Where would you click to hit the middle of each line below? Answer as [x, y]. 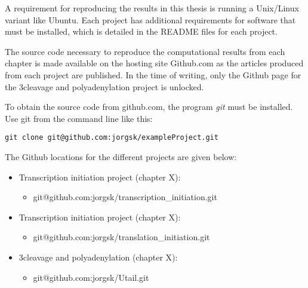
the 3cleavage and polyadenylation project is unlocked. [104, 86]
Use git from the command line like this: [79, 118]
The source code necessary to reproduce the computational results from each [145, 51]
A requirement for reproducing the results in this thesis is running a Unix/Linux [152, 8]
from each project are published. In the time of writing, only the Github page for [153, 74]
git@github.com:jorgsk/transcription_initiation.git [125, 197]
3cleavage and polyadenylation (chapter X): [98, 257]
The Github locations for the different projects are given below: [121, 157]
